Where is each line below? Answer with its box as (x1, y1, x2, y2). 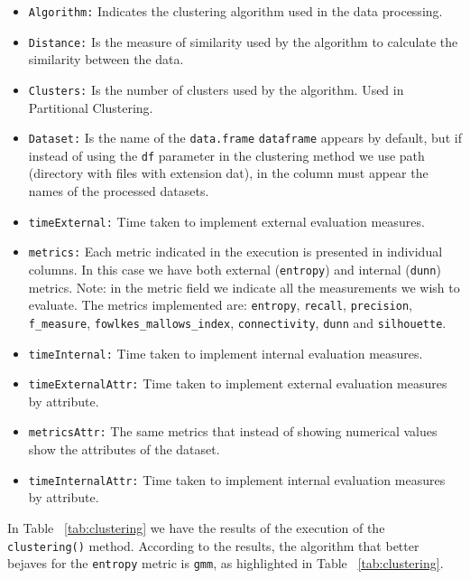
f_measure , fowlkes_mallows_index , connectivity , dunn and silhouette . (28, 313, 447, 332)
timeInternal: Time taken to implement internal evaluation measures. (28, 343, 423, 362)
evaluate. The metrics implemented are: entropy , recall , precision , (28, 295, 413, 314)
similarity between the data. (28, 50, 184, 69)
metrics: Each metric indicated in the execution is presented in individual (28, 242, 443, 261)
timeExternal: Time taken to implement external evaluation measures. (28, 211, 425, 230)
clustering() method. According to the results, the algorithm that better (7, 536, 419, 555)
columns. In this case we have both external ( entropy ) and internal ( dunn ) (28, 259, 441, 278)
